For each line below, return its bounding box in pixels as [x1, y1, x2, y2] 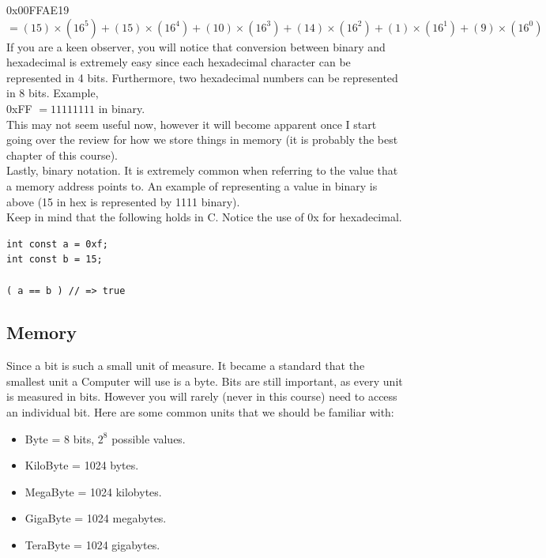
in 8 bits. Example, [6, 85, 99, 101]
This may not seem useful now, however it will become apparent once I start [6, 115, 377, 132]
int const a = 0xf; [6, 238, 108, 250]
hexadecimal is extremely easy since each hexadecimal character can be [6, 54, 351, 70]
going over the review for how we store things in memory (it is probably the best [6, 131, 398, 148]
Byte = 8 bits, [24, 430, 95, 447]
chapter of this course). [6, 146, 119, 163]
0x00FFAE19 [6, 2, 70, 17]
